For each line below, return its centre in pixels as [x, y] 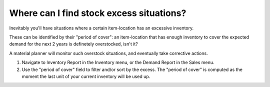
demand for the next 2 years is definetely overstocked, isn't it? [74, 44]
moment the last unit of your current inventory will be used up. [86, 76]
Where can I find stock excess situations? [98, 13]
